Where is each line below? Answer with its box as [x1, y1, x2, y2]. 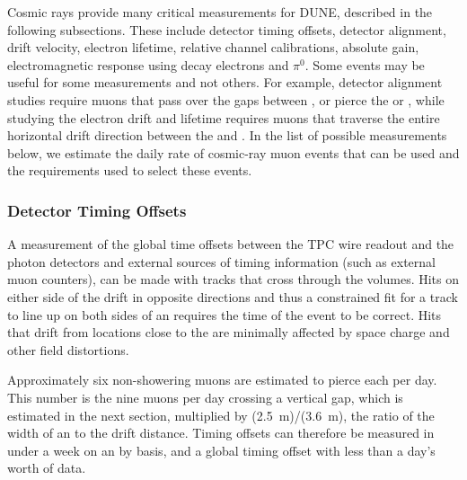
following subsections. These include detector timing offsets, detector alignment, [7, 20, 446, 39]
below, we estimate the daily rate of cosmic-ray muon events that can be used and [7, 143, 460, 162]
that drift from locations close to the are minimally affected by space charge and [7, 323, 450, 342]
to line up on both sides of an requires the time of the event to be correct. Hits [7, 305, 442, 324]
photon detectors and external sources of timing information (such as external [7, 252, 436, 271]
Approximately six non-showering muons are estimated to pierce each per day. [7, 370, 437, 389]
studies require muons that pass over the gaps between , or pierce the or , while [7, 90, 445, 109]
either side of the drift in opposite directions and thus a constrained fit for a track [7, 287, 458, 306]
